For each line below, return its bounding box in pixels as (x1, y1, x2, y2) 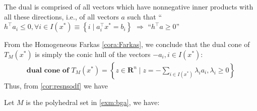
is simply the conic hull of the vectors (35, 48, 151, 59)
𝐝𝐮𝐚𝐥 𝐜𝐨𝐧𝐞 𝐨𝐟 (26, 66, 69, 74)
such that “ (127, 11, 162, 21)
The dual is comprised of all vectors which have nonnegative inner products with (4, 1, 253, 11)
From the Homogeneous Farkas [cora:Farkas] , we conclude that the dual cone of (4, 39, 250, 49)
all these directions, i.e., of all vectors (4, 11, 119, 21)
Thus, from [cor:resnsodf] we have (4, 80, 108, 90)
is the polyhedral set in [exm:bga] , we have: (26, 97, 160, 107)
